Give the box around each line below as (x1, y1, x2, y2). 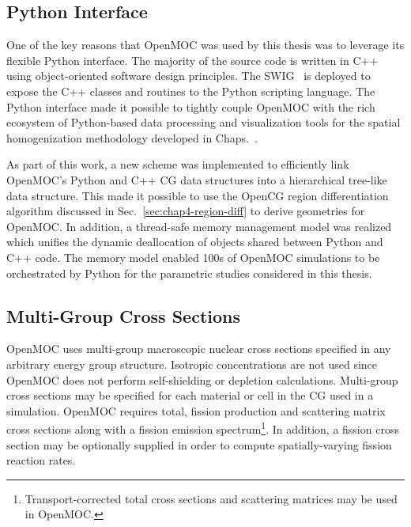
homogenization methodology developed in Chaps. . (6, 129, 258, 146)
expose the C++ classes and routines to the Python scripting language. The (6, 82, 375, 99)
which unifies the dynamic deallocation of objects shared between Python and (6, 233, 383, 250)
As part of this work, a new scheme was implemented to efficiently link (6, 156, 349, 173)
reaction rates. (6, 452, 76, 468)
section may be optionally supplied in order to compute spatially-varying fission (6, 436, 392, 453)
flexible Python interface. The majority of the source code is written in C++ (6, 51, 379, 68)
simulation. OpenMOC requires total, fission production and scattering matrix (6, 402, 386, 419)
